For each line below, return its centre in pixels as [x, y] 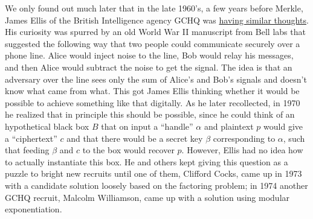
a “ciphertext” [31, 138]
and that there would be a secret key [135, 138]
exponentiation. [34, 209]
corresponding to [244, 138]
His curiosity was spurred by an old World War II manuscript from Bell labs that [155, 32]
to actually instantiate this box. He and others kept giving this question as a [147, 161]
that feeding [27, 150]
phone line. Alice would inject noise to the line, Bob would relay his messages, [149, 55]
